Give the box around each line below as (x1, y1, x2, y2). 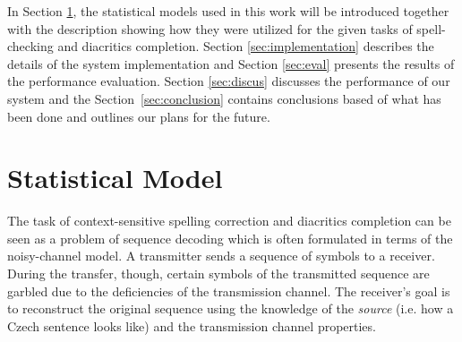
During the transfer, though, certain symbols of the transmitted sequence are (7, 264, 430, 283)
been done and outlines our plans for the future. (7, 107, 270, 125)
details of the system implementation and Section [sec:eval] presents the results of (7, 54, 455, 73)
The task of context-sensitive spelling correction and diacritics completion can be (7, 211, 451, 230)
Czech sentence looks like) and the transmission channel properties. (7, 316, 376, 335)
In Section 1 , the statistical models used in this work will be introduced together (7, 2, 449, 20)
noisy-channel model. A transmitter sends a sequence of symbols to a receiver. (7, 246, 435, 265)
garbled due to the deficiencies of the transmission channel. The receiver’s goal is (7, 281, 450, 300)
